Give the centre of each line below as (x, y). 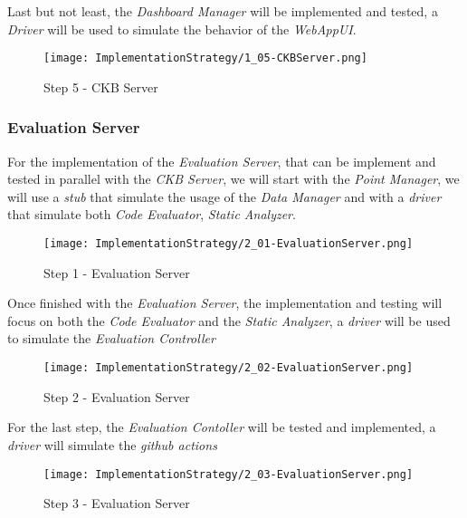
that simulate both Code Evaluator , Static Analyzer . (152, 214)
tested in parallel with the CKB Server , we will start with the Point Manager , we (233, 179)
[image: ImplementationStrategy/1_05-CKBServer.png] (205, 58)
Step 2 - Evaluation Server (117, 396)
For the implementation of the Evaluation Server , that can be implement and (222, 161)
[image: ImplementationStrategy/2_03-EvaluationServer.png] (229, 474)
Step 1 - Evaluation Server (117, 272)
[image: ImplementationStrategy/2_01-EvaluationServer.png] (229, 244)
